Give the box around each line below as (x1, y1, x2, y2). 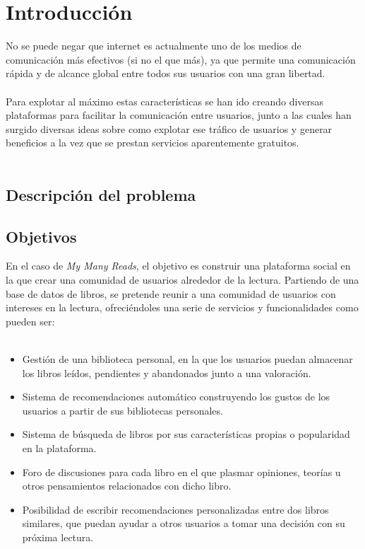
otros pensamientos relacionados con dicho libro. (22, 478, 232, 493)
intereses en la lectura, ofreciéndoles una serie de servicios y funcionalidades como (6, 300, 359, 315)
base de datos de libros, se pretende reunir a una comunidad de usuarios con (6, 286, 336, 301)
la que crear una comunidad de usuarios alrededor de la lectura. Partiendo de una (6, 272, 359, 287)
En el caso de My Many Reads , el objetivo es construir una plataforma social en (6, 258, 351, 273)
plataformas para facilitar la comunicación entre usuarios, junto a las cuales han (6, 108, 352, 122)
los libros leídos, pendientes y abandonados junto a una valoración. (22, 365, 311, 380)
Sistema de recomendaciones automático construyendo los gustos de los (22, 389, 330, 404)
